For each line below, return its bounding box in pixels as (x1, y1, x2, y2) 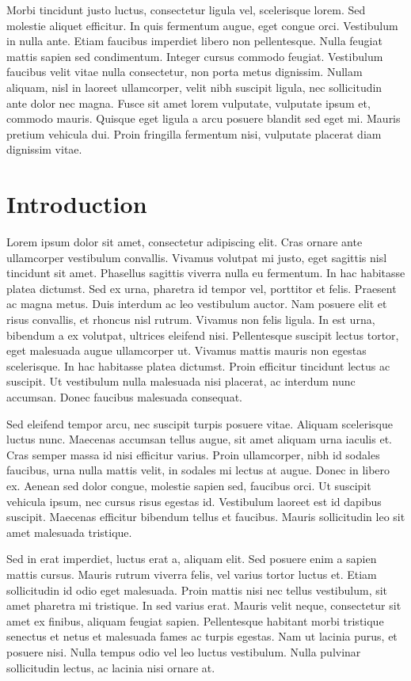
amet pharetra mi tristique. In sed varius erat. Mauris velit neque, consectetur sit (6, 597, 401, 614)
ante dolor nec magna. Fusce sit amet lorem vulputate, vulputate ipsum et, (6, 94, 371, 111)
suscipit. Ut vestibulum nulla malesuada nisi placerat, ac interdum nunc (6, 373, 356, 390)
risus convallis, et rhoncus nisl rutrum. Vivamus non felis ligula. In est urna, (6, 311, 375, 328)
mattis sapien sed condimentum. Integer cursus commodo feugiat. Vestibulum (6, 48, 383, 64)
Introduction (6, 188, 147, 220)
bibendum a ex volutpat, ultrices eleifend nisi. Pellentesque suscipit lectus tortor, (6, 326, 399, 343)
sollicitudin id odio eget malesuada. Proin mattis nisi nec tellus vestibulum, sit (6, 581, 388, 598)
